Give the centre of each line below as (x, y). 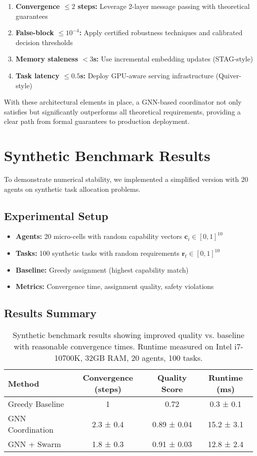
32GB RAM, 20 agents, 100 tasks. (144, 358)
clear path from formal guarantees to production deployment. (97, 121)
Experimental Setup (56, 215)
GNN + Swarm (35, 444)
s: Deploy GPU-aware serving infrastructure (147, 75)
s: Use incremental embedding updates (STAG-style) (173, 59)
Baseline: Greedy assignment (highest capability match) (102, 269)
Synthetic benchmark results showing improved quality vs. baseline (128, 335)
